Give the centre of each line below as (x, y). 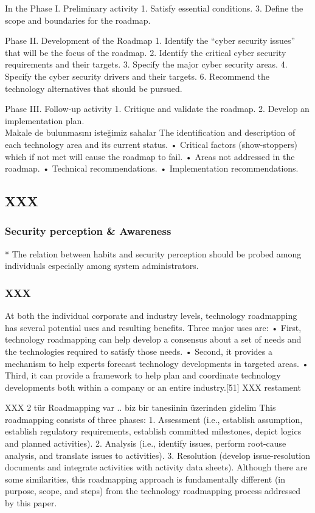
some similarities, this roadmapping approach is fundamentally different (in (145, 479)
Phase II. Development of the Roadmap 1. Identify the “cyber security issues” (150, 40)
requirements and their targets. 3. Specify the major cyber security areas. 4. (146, 64)
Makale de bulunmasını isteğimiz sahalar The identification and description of (150, 132)
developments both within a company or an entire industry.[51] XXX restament (153, 387)
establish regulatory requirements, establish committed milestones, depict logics (153, 431)
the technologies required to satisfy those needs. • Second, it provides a (139, 351)
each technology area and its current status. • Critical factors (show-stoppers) (151, 144)
